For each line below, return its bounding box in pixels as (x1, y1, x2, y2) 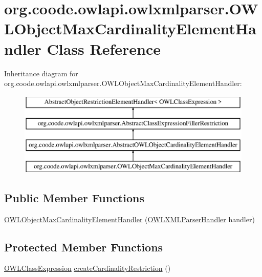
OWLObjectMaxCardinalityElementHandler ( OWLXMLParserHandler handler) (4, 214, 255, 224)
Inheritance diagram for (4, 68, 78, 78)
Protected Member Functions (4, 239, 163, 254)
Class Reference (47, 38, 161, 59)
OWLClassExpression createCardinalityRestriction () (4, 263, 171, 273)
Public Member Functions (4, 189, 144, 205)
